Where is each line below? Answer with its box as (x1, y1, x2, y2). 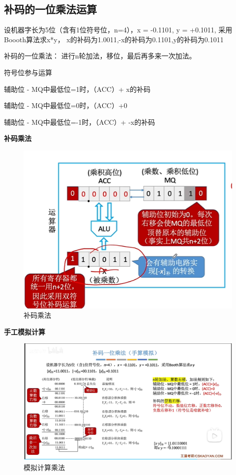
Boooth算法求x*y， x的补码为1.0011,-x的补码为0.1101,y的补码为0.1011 (4, 34, 224, 44)
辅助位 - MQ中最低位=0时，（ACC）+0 (4, 100, 127, 111)
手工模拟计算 (4, 326, 45, 336)
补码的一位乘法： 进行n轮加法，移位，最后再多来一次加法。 (4, 51, 196, 61)
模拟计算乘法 (24, 462, 65, 472)
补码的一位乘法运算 (4, 1, 97, 17)
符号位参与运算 (4, 67, 52, 77)
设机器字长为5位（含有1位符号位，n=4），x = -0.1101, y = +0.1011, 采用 (4, 25, 233, 35)
